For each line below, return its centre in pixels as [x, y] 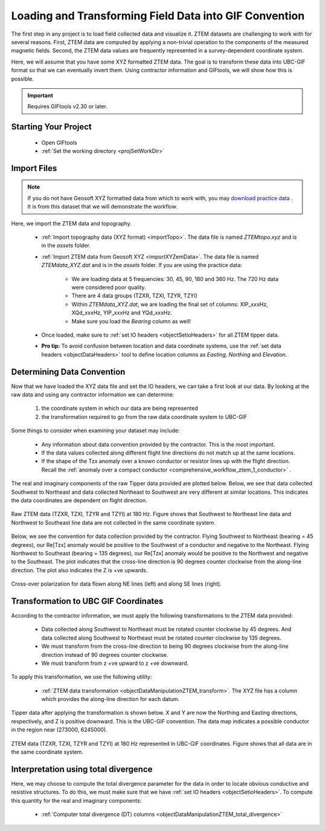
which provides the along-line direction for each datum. [110, 699]
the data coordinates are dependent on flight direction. [79, 500]
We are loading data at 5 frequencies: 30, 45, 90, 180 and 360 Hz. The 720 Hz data [175, 279]
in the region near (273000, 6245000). [59, 730]
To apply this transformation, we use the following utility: [81, 677]
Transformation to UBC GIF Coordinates [87, 601]
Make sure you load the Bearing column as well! [131, 321]
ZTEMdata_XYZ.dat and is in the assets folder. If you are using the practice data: [142, 265]
